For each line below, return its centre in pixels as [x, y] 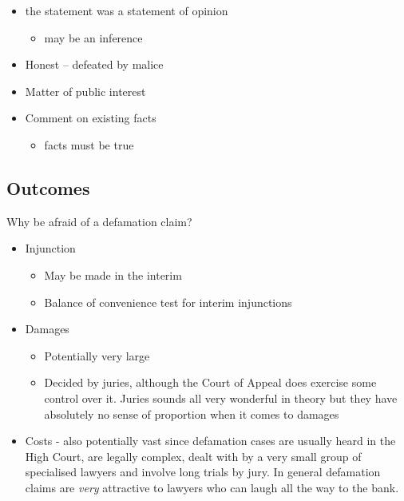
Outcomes [48, 187]
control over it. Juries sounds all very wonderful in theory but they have [221, 398]
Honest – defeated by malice [94, 64]
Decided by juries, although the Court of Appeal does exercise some [210, 382]
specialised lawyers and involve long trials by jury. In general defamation [203, 472]
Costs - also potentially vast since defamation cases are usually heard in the [210, 441]
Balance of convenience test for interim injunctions [168, 302]
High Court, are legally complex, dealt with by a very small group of [193, 456]
